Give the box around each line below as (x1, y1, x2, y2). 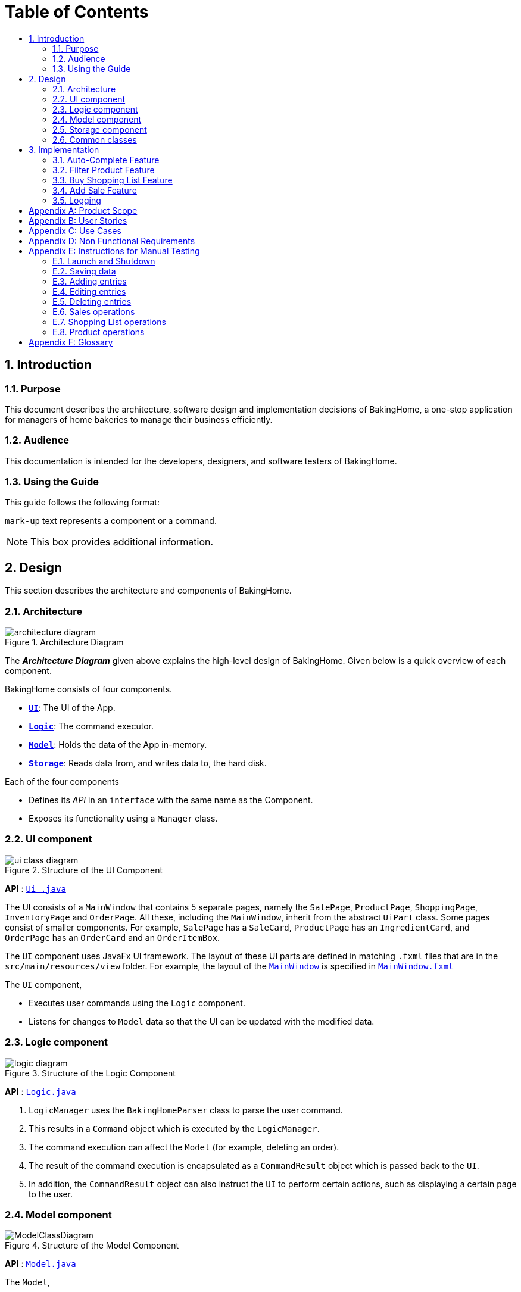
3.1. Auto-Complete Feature (52, 154, 160, 165)
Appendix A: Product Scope (29, 205, 138, 216)
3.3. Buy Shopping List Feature (52, 174, 173, 185)
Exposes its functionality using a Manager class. (29, 813, 218, 824)
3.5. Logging (52, 195, 101, 205)
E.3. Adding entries (52, 276, 127, 286)
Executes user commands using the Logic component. (29, 997, 245, 1008)
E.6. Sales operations (52, 306, 135, 317)
